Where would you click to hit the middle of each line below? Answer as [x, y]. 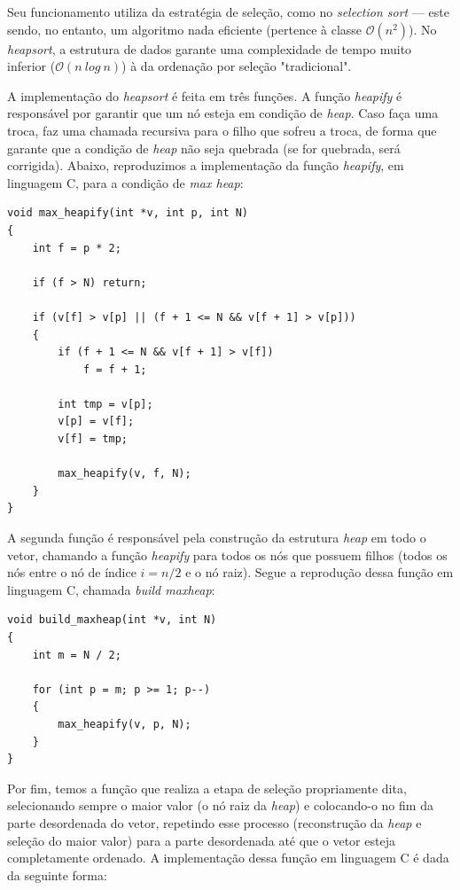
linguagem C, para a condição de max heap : [125, 182]
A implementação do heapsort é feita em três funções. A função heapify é [205, 95]
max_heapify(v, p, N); [125, 724]
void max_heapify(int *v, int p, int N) [128, 213]
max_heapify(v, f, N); [125, 474]
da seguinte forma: [57, 874]
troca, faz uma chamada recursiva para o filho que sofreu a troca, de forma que [222, 130]
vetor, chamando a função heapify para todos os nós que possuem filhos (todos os [227, 554]
